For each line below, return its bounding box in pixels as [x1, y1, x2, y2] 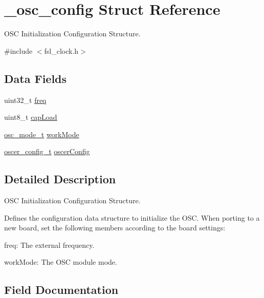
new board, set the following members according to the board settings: [4, 222, 226, 233]
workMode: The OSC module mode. [4, 257, 117, 267]
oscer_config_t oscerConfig [4, 146, 90, 157]
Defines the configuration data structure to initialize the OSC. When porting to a [4, 212, 260, 223]
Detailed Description [4, 171, 116, 187]
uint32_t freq [4, 94, 47, 105]
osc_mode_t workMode [4, 129, 79, 139]
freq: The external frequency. [4, 239, 95, 250]
